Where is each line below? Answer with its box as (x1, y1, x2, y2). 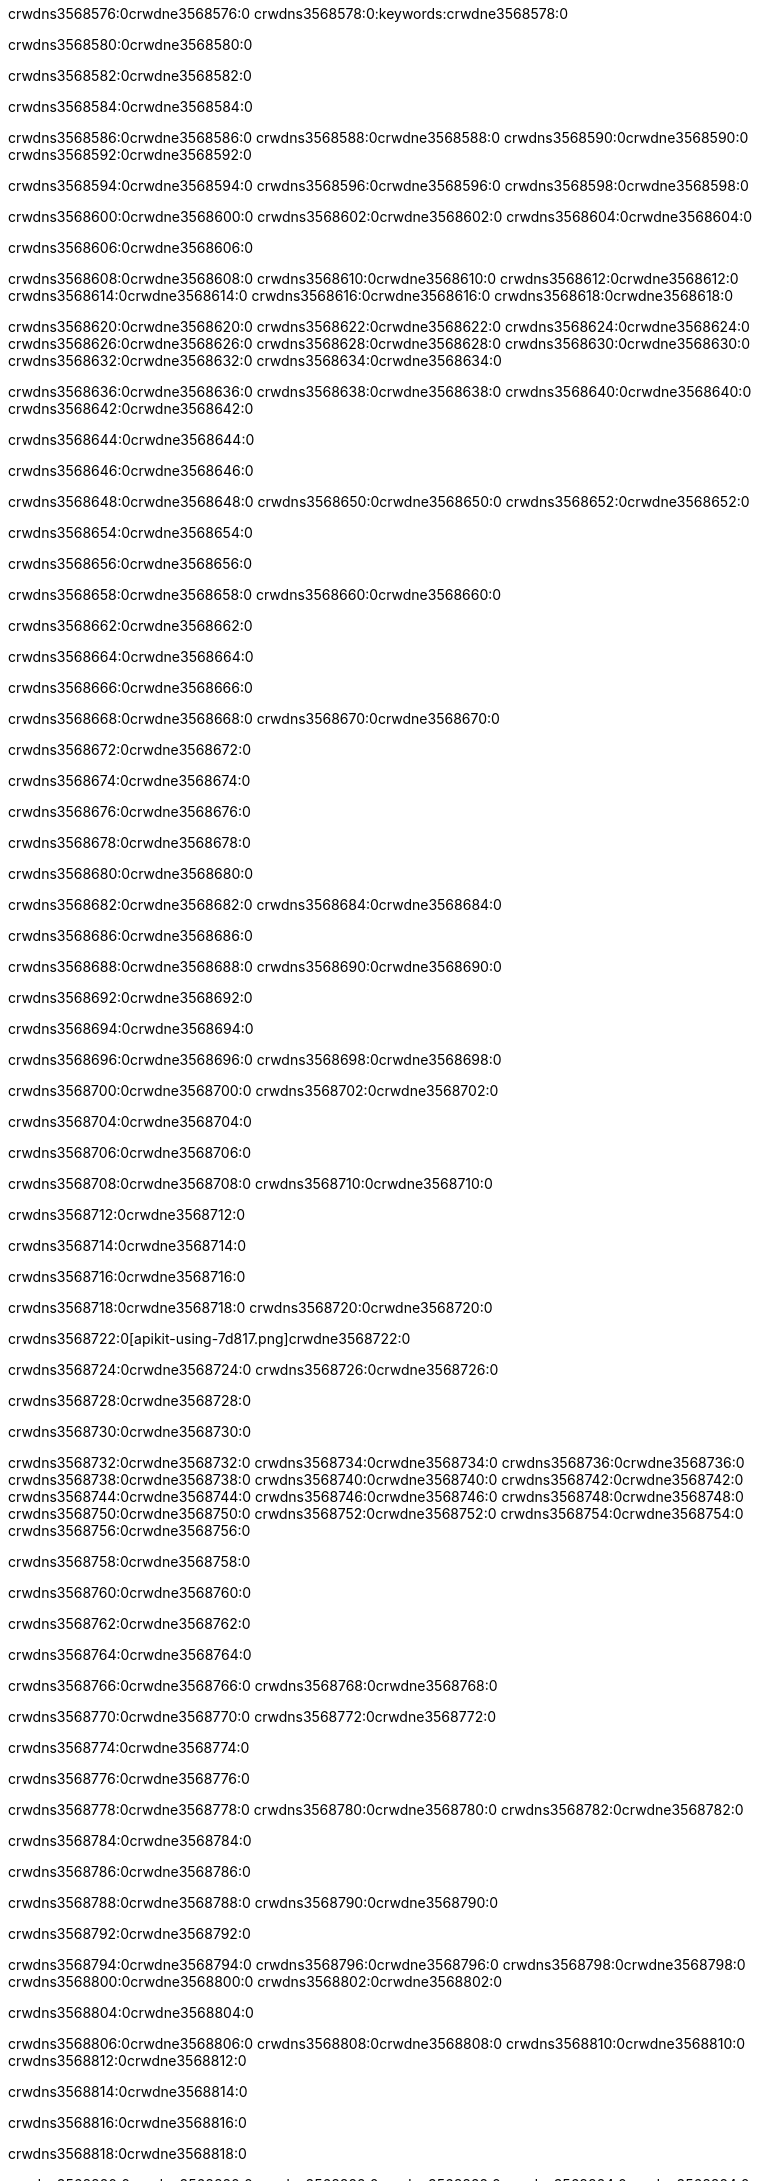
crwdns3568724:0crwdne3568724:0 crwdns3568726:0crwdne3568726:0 (8, 1361, 499, 1378)
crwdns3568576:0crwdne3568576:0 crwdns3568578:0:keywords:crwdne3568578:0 (8, 5, 568, 22)
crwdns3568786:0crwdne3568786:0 (8, 1863, 251, 1880)
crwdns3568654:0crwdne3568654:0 (8, 524, 253, 541)
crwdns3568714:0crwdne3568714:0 (8, 1237, 247, 1254)
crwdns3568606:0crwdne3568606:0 (8, 239, 254, 256)
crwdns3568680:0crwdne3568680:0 (8, 865, 254, 882)
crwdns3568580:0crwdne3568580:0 (8, 36, 253, 53)
